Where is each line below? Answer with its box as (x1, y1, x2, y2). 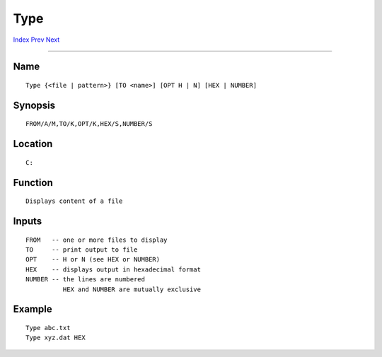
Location (13, 138, 53, 150)
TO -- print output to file (25, 245, 138, 254)
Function (13, 177, 53, 189)
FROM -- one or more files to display (25, 235, 168, 244)
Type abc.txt (25, 324, 71, 332)
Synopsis (13, 99, 56, 111)
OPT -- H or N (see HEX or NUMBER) (25, 255, 161, 264)
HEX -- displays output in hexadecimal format (25, 265, 202, 274)
